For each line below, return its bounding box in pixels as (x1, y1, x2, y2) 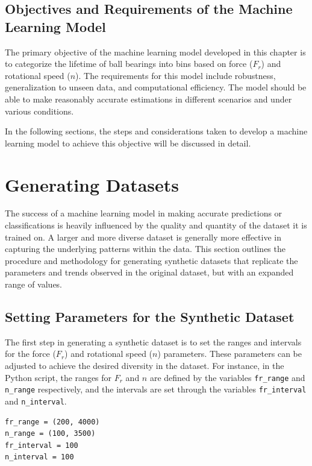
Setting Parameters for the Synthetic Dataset (5, 307, 295, 326)
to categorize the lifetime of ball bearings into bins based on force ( (5, 57, 253, 70)
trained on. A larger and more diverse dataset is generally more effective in (5, 230, 281, 243)
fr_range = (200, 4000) (5, 417, 100, 426)
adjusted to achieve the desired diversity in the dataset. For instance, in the (5, 359, 284, 372)
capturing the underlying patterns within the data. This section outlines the (5, 242, 285, 255)
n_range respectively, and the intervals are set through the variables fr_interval (5, 383, 307, 395)
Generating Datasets (5, 172, 179, 197)
